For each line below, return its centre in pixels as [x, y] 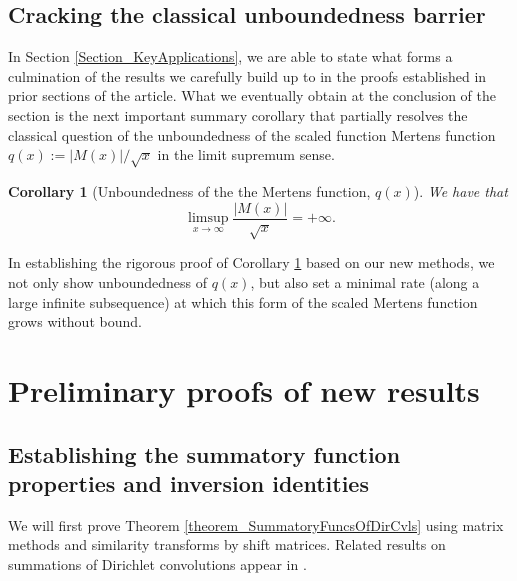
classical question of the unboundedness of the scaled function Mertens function [252, 134]
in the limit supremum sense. [246, 154]
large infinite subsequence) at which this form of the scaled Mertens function [243, 301]
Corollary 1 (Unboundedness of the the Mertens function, [189, 190]
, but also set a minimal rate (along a [365, 281]
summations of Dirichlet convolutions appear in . [157, 563]
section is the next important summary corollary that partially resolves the [238, 114]
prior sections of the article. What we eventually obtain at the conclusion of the [252, 95]
